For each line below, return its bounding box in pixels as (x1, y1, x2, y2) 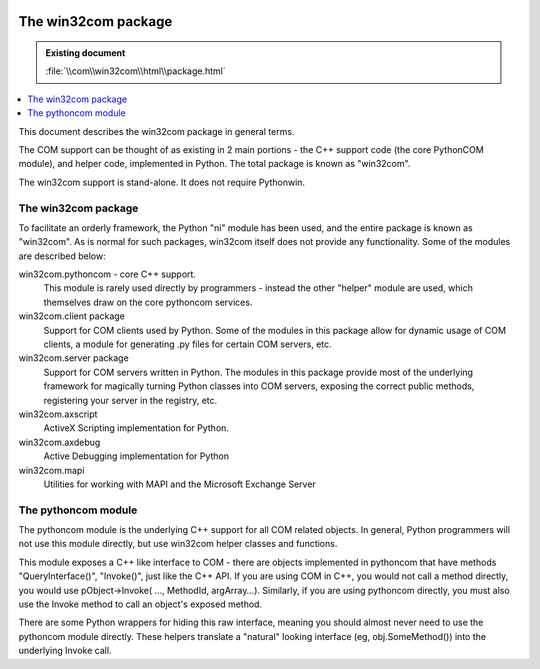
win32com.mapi (18, 464, 85, 476)
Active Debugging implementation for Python (43, 450, 230, 462)
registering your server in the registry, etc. (43, 394, 218, 406)
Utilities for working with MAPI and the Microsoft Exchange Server (43, 478, 317, 490)
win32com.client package (18, 310, 125, 322)
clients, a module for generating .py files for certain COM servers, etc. (43, 338, 332, 350)
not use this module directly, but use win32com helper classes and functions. (18, 538, 338, 550)
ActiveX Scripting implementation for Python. (43, 422, 230, 434)
